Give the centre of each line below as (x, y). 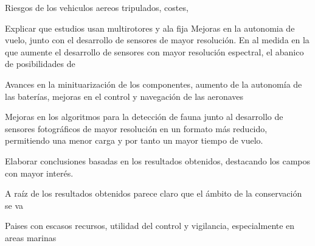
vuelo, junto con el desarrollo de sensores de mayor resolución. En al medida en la (157, 40)
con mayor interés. (39, 173)
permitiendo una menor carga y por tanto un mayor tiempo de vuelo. (134, 140)
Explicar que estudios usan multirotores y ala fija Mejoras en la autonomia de (150, 28)
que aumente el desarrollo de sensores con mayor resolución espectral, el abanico (154, 51)
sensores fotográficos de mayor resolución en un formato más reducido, (136, 128)
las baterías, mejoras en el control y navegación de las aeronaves (124, 96)
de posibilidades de (40, 64)
